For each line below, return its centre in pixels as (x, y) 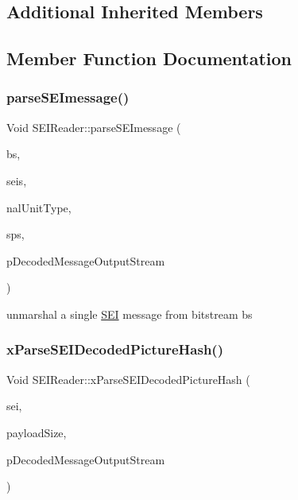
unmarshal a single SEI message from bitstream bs (130, 314)
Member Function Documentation (149, 58)
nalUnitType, (39, 207)
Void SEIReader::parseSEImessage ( (94, 127)
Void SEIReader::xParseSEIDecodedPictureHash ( (128, 379)
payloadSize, (37, 432)
